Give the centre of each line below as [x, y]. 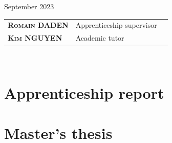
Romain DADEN [38, 25]
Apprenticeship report [84, 93]
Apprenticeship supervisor [116, 25]
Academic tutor [100, 38]
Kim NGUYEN [35, 38]
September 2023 [29, 6]
